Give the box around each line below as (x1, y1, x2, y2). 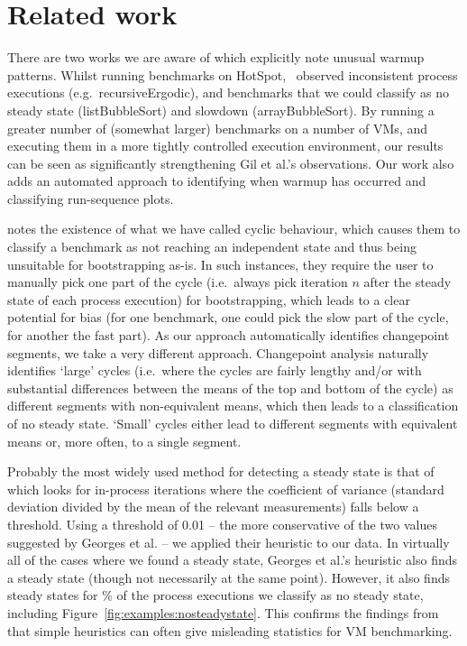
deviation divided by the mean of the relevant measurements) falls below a (7, 497, 419, 516)
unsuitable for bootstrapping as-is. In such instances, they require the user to (7, 254, 434, 273)
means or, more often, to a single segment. (7, 431, 242, 450)
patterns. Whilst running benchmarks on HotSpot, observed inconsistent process (7, 65, 458, 84)
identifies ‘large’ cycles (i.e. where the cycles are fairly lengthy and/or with (7, 361, 422, 380)
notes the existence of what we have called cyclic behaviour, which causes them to (7, 219, 461, 238)
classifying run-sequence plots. (7, 189, 174, 208)
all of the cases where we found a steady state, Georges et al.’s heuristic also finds (7, 550, 457, 569)
